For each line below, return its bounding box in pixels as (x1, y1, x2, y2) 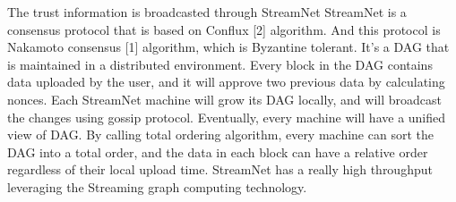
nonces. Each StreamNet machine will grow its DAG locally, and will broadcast (7, 89, 442, 108)
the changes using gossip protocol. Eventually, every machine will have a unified (7, 107, 446, 126)
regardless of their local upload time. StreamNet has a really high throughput (7, 160, 433, 179)
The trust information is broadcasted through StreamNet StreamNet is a (7, 3, 407, 21)
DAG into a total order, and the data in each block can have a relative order (7, 142, 428, 161)
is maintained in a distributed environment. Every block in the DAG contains (7, 55, 433, 73)
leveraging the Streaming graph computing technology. (7, 177, 307, 196)
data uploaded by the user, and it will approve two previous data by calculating (7, 72, 445, 91)
